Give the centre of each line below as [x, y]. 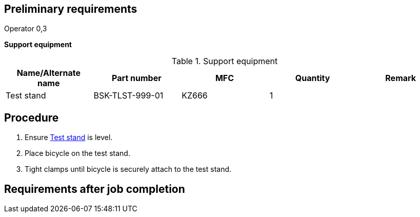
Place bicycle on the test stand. [77, 153]
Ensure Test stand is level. [69, 137]
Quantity [313, 78]
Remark [401, 78]
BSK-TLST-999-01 [128, 96]
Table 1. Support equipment [225, 61]
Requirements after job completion [95, 189]
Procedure [32, 117]
